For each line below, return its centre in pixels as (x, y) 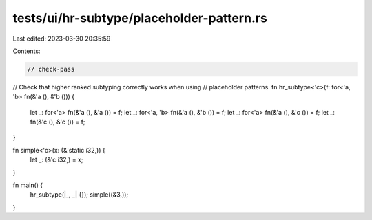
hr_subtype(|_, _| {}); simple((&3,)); (79, 195)
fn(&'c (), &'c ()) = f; (58, 122)
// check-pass (51, 69)
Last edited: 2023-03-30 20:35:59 (62, 38)
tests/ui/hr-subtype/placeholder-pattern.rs (140, 18)
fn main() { (28, 185)
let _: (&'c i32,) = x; (56, 160)
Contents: (27, 51)
